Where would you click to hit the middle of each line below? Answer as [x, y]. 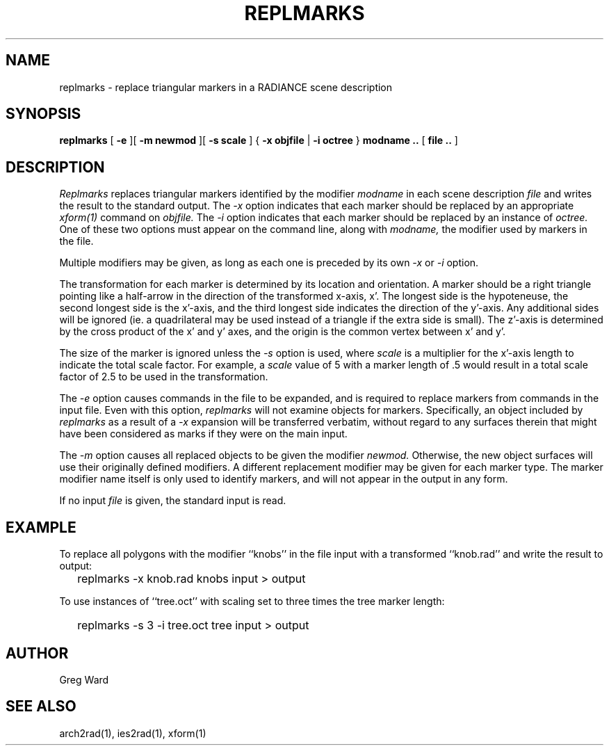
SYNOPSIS [43, 114]
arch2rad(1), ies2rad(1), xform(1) [133, 733]
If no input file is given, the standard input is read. [173, 501]
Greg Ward [84, 679]
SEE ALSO [41, 706]
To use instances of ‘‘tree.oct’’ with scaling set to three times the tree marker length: [252, 601]
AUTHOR [37, 653]
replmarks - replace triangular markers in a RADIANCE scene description [226, 87]
